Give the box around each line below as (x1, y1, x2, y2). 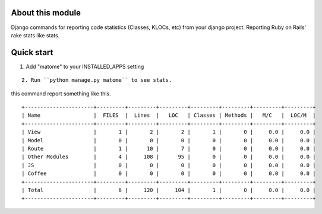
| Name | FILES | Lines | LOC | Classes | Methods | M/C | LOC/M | (21, 112, 316, 119)
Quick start (11, 47, 53, 58)
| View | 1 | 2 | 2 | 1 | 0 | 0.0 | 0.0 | (21, 129, 316, 136)
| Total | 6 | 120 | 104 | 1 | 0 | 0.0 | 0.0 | (21, 187, 316, 193)
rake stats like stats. (11, 31, 60, 39)
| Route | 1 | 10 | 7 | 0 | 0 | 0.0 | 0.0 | (21, 145, 316, 152)
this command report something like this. (11, 90, 111, 97)
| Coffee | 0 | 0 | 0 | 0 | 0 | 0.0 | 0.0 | (21, 170, 316, 177)
